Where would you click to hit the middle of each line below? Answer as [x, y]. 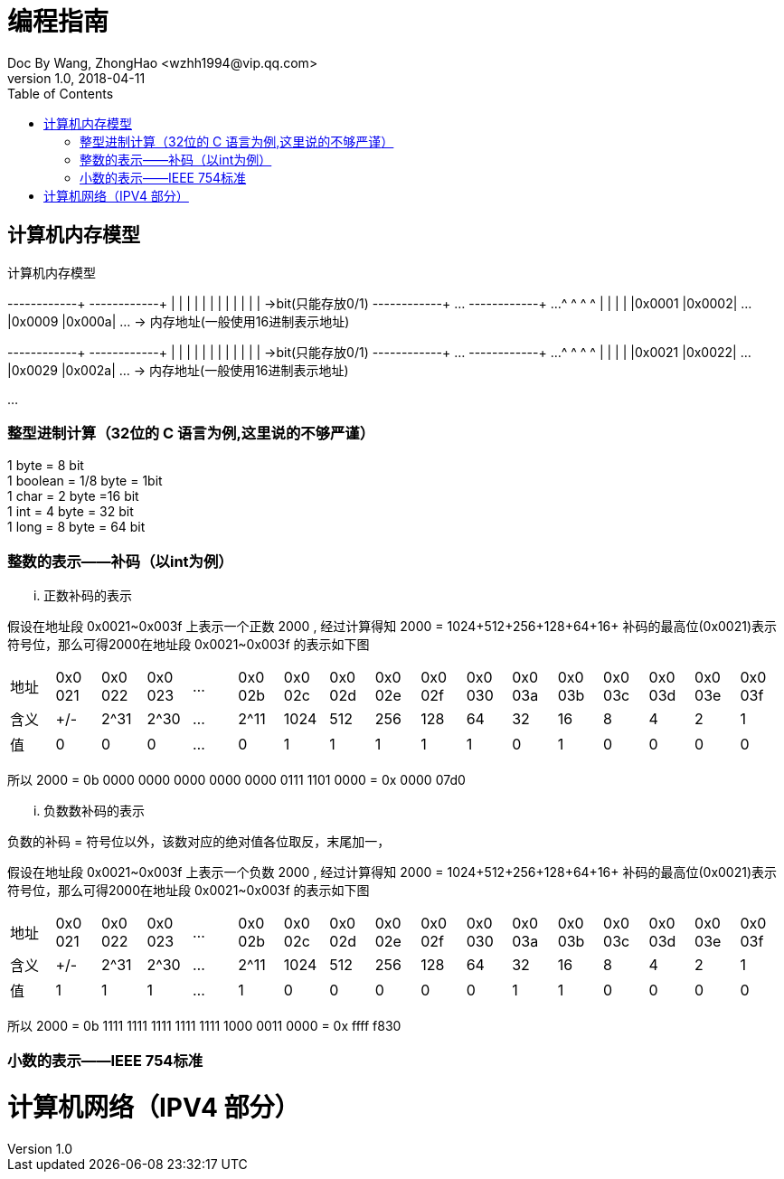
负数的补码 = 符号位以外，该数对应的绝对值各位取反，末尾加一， [199, 842]
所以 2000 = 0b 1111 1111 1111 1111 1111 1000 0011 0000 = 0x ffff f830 [204, 1026]
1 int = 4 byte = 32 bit [71, 512]
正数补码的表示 [88, 596]
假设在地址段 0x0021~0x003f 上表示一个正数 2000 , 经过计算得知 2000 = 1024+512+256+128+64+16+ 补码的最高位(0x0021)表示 [392, 627]
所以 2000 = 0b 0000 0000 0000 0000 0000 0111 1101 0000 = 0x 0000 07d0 [236, 780]
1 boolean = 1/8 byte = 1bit [85, 481]
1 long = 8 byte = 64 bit [76, 527]
